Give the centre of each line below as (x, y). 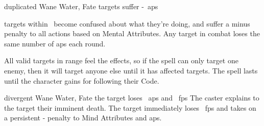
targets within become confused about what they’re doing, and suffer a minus (127, 23)
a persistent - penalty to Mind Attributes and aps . (83, 118)
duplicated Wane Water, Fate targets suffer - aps (81, 6)
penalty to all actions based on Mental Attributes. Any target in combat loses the (132, 33)
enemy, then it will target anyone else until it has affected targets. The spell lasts (131, 70)
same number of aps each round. (55, 43)
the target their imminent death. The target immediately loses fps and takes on (130, 107)
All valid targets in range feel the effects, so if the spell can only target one (121, 60)
